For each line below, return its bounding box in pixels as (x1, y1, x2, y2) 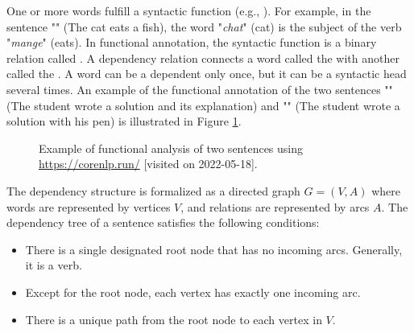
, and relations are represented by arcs (180, 198, 370, 215)
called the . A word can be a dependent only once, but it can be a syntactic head (6, 65, 407, 82)
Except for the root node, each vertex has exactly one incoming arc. (25, 283, 361, 300)
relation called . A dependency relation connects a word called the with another (6, 49, 400, 66)
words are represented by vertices (6, 198, 171, 215)
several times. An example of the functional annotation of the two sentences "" (6, 80, 393, 97)
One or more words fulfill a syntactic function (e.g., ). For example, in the (6, 2, 371, 18)
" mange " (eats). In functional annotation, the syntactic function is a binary (6, 34, 377, 51)
